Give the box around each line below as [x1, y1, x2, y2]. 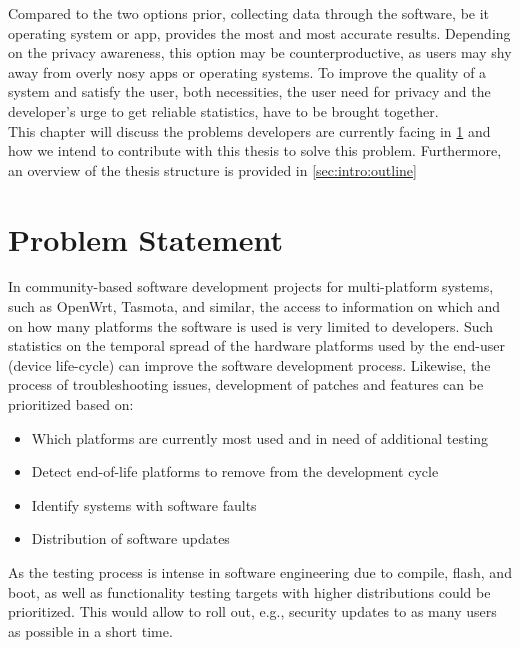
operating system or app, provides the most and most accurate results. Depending [8, 22, 511, 43]
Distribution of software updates [31, 528, 230, 549]
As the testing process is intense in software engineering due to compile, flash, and [8, 562, 512, 582]
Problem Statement [8, 218, 283, 259]
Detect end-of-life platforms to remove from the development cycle [31, 461, 439, 482]
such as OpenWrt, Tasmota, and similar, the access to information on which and [8, 296, 501, 317]
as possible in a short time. [8, 620, 173, 641]
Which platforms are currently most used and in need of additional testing [31, 427, 489, 448]
